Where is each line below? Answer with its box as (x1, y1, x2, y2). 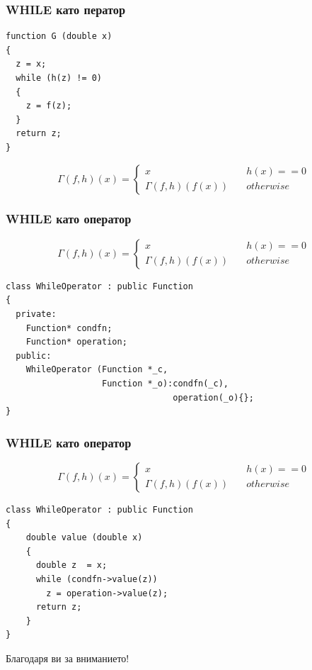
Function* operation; (25, 337, 127, 347)
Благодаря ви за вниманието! (6, 650, 129, 665)
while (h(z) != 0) (16, 73, 103, 83)
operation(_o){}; (173, 392, 254, 403)
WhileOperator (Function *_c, (25, 364, 168, 375)
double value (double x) (25, 532, 143, 543)
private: (16, 308, 57, 319)
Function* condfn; (25, 323, 112, 333)
